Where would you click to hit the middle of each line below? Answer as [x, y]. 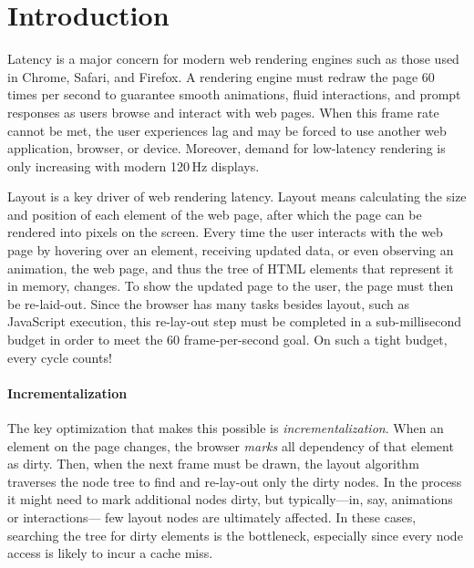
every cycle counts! [60, 357]
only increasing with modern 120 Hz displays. [134, 165]
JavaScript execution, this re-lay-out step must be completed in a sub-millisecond [235, 321]
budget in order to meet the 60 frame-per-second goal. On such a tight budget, [227, 340]
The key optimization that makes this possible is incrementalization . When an [226, 428]
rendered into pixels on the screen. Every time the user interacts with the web [225, 232]
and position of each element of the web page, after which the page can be [215, 214]
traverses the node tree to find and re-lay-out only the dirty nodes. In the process [235, 481]
